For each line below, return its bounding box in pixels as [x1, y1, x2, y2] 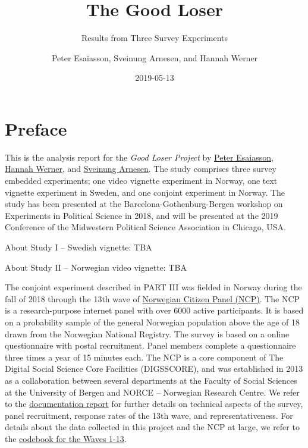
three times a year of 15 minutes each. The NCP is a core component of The [5, 350, 284, 363]
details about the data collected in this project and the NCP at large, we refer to [5, 421, 300, 433]
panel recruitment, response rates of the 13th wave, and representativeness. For [5, 409, 293, 421]
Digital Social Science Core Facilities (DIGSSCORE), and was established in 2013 [5, 362, 303, 375]
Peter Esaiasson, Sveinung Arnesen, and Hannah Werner [51, 51, 258, 64]
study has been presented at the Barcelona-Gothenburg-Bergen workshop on [5, 198, 283, 210]
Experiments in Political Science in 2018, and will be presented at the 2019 [5, 209, 278, 221]
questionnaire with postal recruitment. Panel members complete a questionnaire [5, 339, 296, 352]
